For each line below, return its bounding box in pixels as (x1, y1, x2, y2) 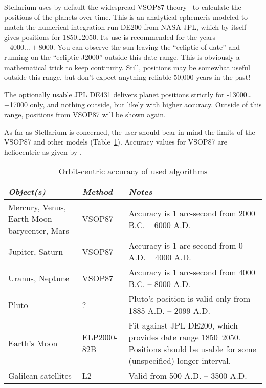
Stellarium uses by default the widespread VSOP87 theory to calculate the (4, 2, 241, 12)
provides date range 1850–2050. (128, 331, 241, 343)
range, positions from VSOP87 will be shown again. (4, 109, 166, 119)
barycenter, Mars (8, 224, 69, 237)
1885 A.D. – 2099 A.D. (128, 304, 210, 317)
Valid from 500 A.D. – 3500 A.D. (128, 370, 247, 382)
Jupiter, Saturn (8, 245, 63, 257)
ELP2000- (82, 331, 118, 343)
